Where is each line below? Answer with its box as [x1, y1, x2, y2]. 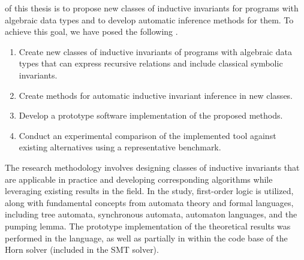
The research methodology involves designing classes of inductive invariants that [5, 161, 300, 173]
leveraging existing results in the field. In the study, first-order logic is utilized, [5, 185, 294, 197]
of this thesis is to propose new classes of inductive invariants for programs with [5, 2, 299, 14]
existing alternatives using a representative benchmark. [19, 141, 221, 153]
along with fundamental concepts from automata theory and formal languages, [5, 196, 294, 208]
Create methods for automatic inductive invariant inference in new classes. [19, 89, 293, 101]
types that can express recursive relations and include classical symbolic [19, 57, 283, 69]
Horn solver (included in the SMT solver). [5, 243, 159, 256]
